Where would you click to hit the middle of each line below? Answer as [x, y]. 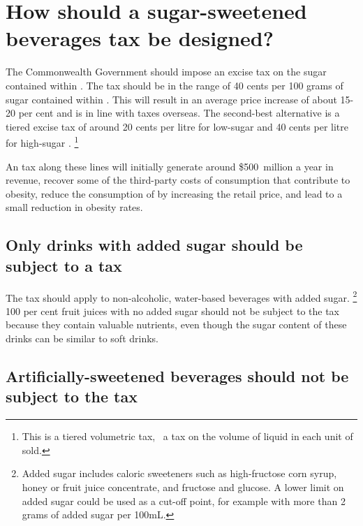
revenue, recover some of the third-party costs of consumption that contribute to [178, 180]
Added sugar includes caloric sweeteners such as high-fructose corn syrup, [179, 473]
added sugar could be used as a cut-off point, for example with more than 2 [184, 501]
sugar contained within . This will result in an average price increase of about [171, 99]
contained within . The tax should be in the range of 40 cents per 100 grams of [175, 85]
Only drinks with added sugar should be [154, 245]
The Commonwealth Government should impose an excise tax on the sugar [166, 72]
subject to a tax [64, 265]
